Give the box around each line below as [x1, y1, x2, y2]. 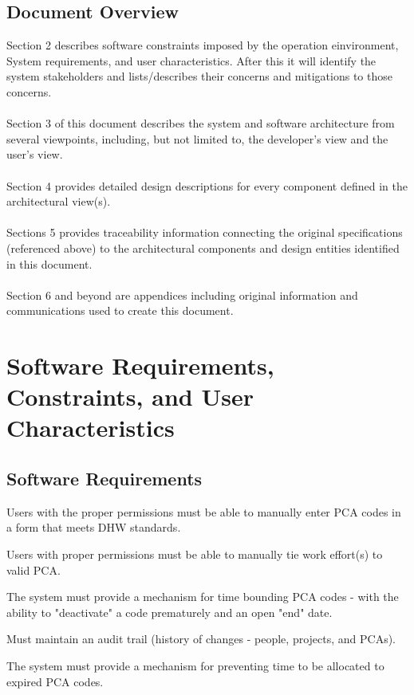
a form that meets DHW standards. [6, 519, 181, 536]
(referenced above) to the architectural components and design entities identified [6, 239, 400, 256]
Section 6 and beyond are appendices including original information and [6, 286, 358, 303]
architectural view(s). [6, 193, 111, 210]
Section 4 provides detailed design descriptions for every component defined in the [6, 177, 408, 194]
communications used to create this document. [6, 302, 234, 319]
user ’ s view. [6, 146, 63, 163]
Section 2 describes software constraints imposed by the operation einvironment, [6, 37, 399, 53]
